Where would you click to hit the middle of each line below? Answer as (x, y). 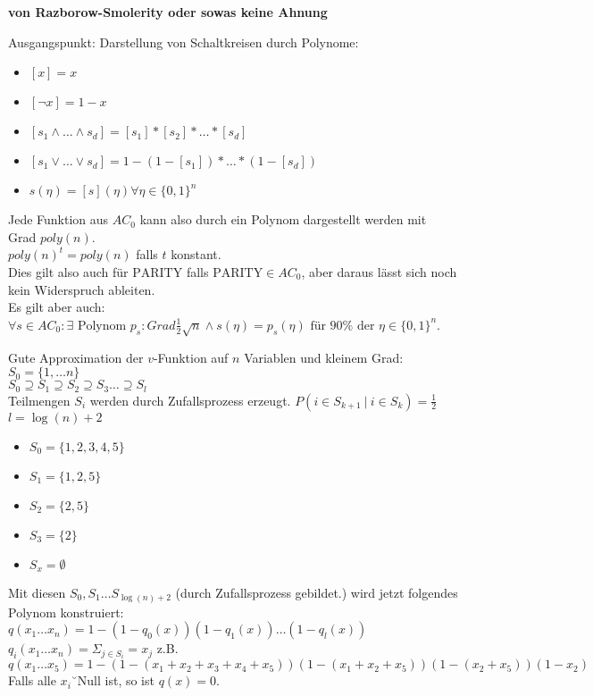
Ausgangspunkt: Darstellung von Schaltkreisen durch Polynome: (184, 42)
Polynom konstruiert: (66, 612)
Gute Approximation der (76, 357)
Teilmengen (39, 400)
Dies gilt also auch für (68, 271)
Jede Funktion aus (58, 219)
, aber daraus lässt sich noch (379, 271)
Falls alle (32, 680)
